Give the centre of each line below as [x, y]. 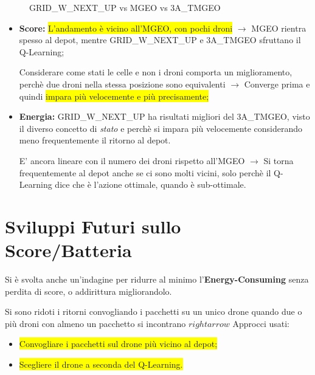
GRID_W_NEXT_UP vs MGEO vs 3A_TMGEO [125, 7]
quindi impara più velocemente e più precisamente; [114, 96]
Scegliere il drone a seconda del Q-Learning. [101, 364]
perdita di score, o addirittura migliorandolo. [88, 291]
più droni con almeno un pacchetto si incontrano [95, 323]
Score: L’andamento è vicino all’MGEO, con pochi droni [126, 28]
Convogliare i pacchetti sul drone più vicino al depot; [118, 344]
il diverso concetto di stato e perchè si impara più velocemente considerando [161, 128]
